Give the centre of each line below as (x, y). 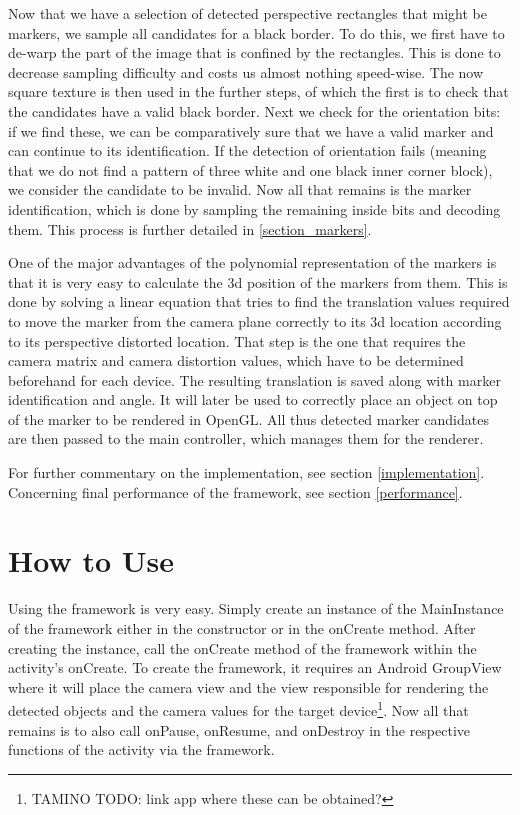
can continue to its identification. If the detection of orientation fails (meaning (247, 150)
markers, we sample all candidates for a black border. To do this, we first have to (256, 32)
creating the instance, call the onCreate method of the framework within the (242, 647)
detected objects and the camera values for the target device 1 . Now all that (238, 708)
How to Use (91, 560)
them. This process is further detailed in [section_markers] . (190, 228)
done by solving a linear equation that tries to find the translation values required (259, 301)
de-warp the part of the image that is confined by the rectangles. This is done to (254, 52)
